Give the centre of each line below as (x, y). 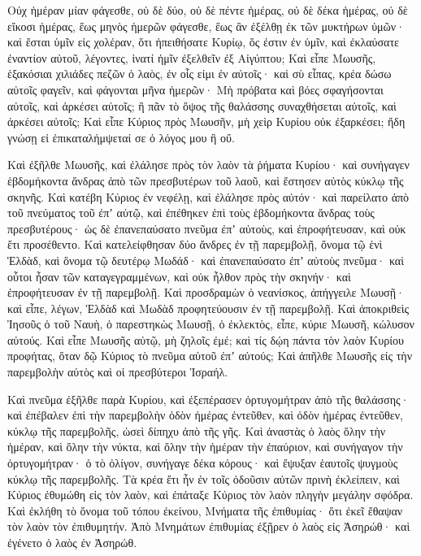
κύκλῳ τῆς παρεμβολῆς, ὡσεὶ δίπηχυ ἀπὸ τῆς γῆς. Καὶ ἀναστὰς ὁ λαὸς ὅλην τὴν (197, 430)
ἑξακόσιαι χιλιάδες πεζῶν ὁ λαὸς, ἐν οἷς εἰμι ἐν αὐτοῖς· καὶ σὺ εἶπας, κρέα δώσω (200, 74)
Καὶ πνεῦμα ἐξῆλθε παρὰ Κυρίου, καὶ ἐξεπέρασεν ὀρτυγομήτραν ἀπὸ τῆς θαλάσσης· (208, 399)
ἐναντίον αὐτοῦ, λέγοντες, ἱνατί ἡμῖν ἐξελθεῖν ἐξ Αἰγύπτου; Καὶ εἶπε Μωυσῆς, (192, 57)
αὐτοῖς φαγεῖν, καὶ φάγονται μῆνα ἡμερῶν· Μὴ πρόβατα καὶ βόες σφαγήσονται (195, 89)
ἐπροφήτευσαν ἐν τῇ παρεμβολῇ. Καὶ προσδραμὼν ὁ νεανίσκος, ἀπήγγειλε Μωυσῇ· (206, 292)
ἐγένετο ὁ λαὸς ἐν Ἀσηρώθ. (72, 542)
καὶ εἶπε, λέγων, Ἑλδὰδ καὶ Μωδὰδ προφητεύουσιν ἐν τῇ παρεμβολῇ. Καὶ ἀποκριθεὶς (208, 308)
